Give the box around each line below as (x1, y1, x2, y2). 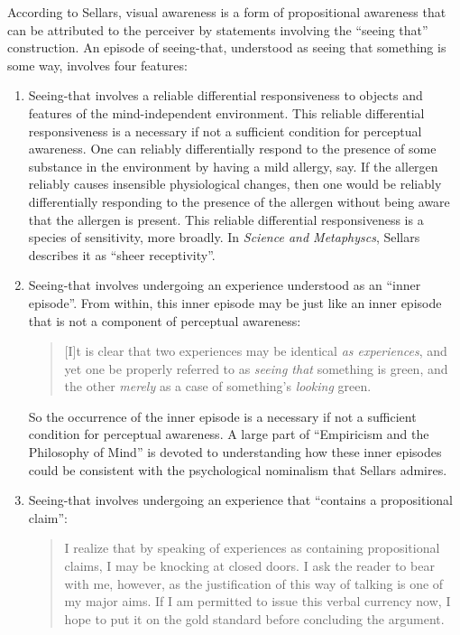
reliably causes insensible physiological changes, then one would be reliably (28, 174, 442, 193)
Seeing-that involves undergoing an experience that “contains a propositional (28, 490, 453, 509)
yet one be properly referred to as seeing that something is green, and (64, 359, 448, 378)
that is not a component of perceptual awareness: (28, 311, 301, 330)
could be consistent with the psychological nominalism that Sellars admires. (28, 460, 447, 479)
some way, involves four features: (7, 55, 188, 74)
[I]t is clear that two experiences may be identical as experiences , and (64, 341, 447, 360)
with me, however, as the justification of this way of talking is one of (64, 574, 444, 593)
